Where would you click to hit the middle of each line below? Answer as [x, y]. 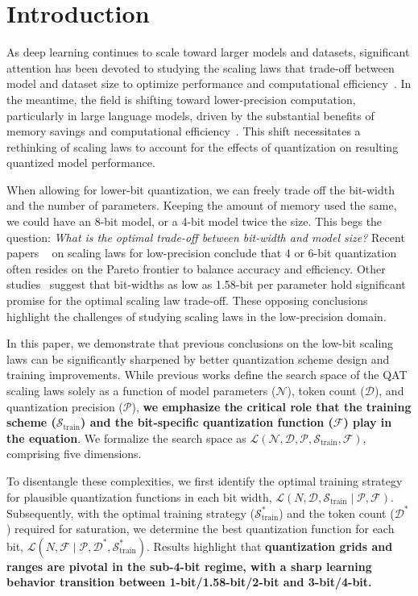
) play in [368, 422]
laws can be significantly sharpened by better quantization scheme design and [198, 358]
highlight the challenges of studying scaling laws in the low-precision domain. [197, 316]
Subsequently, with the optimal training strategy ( [130, 513]
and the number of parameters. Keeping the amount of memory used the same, [202, 205]
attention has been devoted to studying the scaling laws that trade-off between [201, 67]
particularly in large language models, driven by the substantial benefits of [190, 115]
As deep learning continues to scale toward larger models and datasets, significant [208, 52]
